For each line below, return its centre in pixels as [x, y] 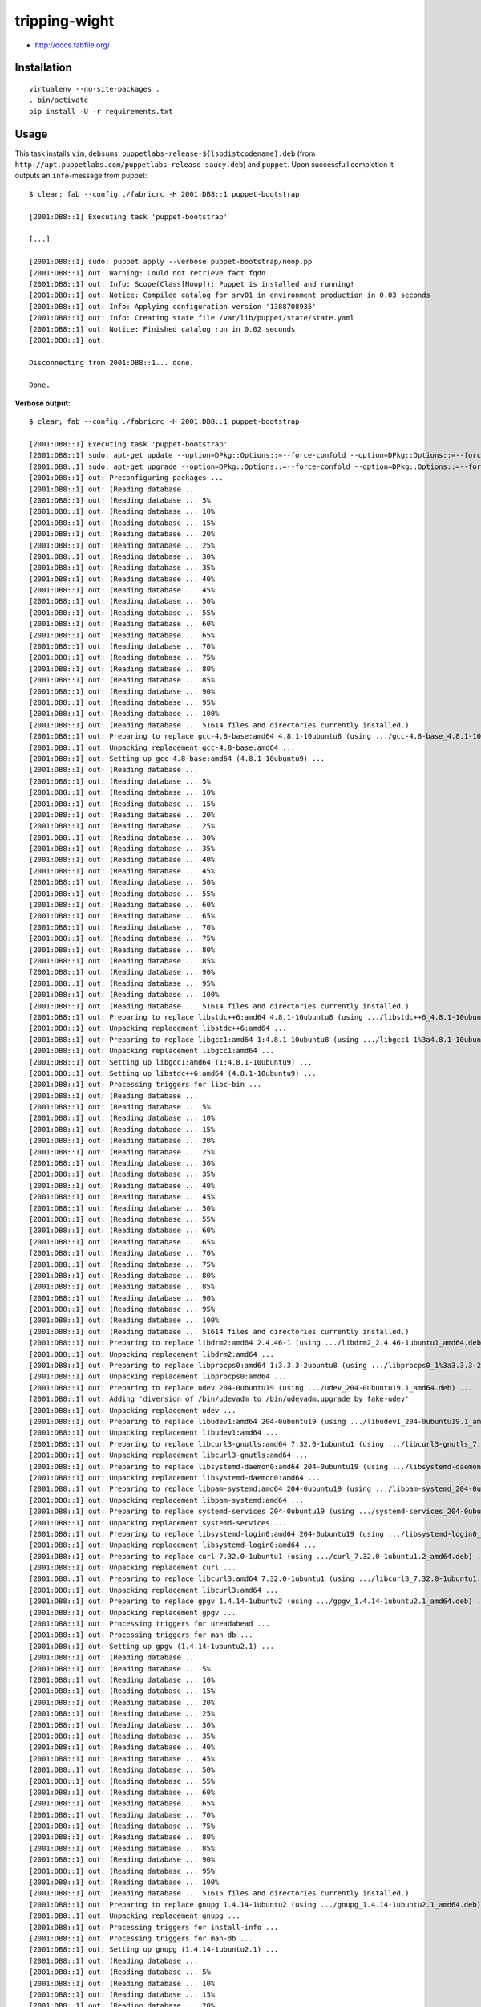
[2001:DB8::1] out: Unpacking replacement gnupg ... [135, 1916]
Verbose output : [42, 403]
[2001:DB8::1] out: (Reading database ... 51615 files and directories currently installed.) [219, 1893]
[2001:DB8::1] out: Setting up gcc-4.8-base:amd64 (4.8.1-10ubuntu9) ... [177, 758]
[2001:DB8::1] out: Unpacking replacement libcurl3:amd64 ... [154, 1590]
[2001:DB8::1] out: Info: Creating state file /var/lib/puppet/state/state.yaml [192, 318]
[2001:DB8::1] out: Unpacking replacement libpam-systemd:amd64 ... [166, 1500]
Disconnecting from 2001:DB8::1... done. [111, 362]
